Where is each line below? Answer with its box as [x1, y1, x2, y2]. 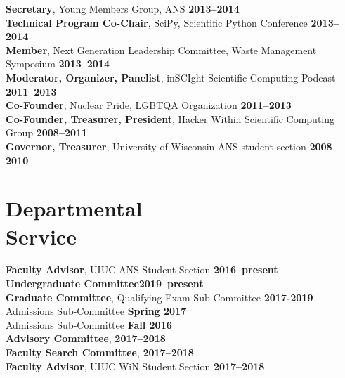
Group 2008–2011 [6, 125, 88, 140]
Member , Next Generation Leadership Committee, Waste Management [6, 42, 317, 57]
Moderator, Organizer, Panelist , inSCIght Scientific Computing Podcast [6, 70, 336, 84]
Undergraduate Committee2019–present [6, 276, 204, 291]
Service [6, 221, 77, 250]
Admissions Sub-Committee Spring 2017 [6, 304, 187, 318]
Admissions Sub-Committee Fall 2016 [6, 317, 172, 332]
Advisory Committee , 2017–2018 [6, 331, 166, 346]
